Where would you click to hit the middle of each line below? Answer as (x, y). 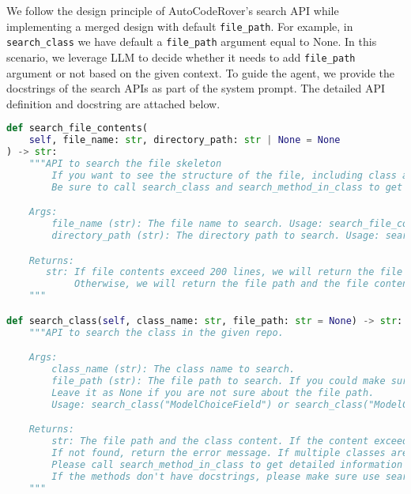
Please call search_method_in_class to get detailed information (227, 464)
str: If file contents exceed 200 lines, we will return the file (224, 272)
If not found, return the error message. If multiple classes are (230, 453)
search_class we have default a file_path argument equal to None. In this (192, 41)
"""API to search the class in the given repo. (156, 332)
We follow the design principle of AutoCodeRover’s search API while (173, 10)
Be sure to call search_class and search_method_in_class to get (227, 187)
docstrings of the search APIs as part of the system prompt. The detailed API (196, 88)
